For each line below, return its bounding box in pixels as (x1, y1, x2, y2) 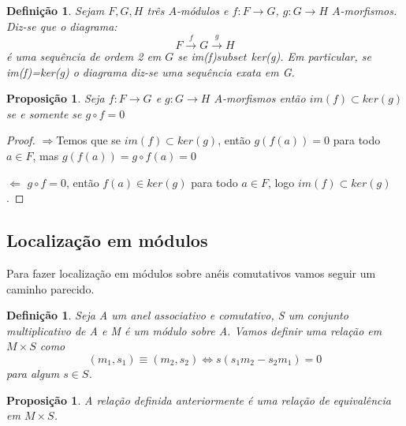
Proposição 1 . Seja (6, 90, 105, 106)
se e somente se (6, 105, 82, 121)
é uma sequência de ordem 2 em (6, 47, 162, 64)
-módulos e (177, 2, 229, 18)
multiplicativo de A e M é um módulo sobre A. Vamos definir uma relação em (6, 322, 382, 338)
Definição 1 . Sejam (6, 2, 105, 18)
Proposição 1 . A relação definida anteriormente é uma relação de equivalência (6, 391, 391, 408)
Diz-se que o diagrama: (6, 17, 117, 34)
